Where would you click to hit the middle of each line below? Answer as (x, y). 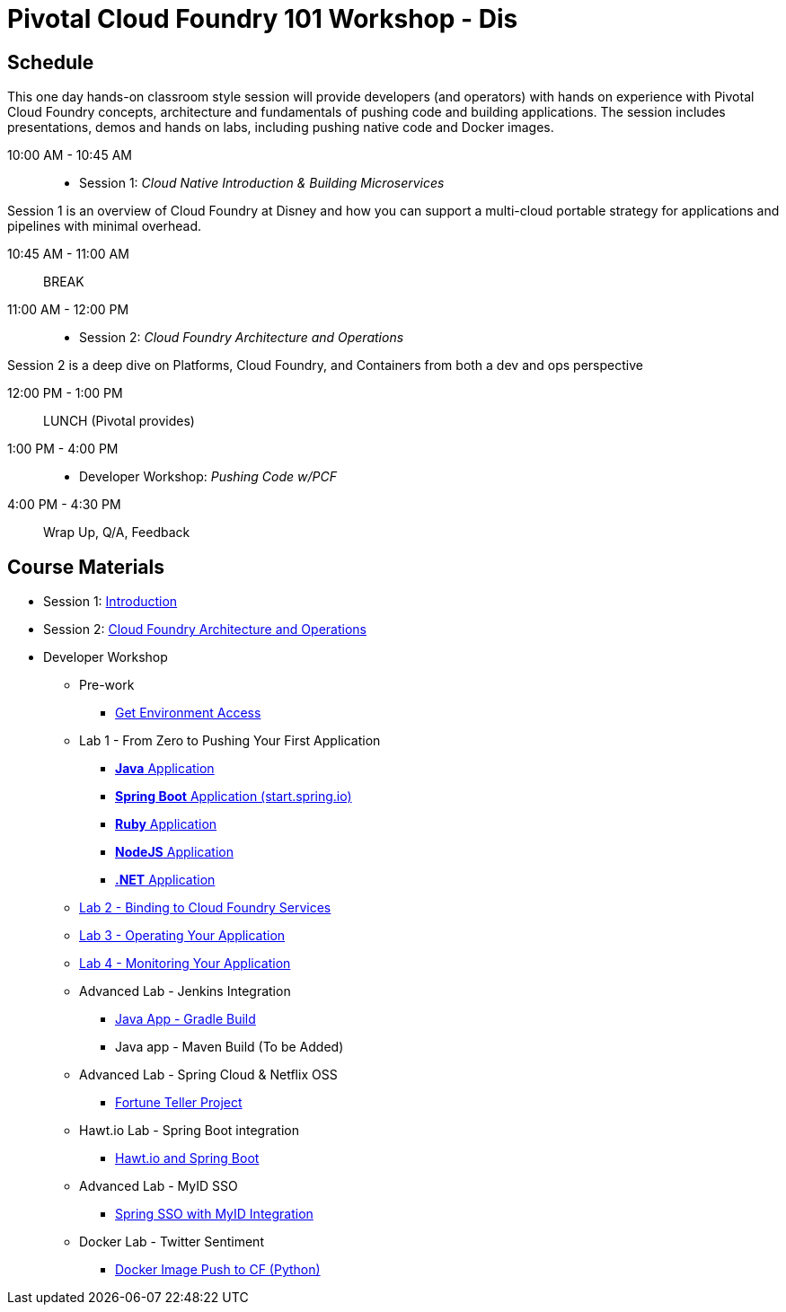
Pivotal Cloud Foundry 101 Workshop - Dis (263, 19)
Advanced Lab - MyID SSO (159, 1186)
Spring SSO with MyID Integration (214, 1214)
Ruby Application (166, 824)
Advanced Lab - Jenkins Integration (185, 991)
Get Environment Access (188, 713)
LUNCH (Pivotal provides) (119, 421)
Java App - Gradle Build (185, 1019)
